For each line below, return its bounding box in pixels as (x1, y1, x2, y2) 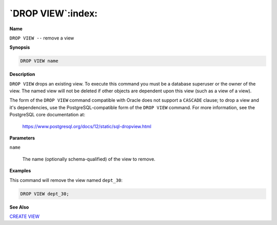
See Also (9, 204, 29, 210)
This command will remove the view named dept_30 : (9, 177, 123, 183)
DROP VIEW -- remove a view (9, 35, 74, 41)
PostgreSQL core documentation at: (9, 112, 86, 118)
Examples (9, 168, 31, 174)
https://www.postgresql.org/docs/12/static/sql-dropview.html (22, 123, 151, 129)
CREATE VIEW (9, 213, 40, 219)
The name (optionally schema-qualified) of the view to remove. (22, 156, 156, 162)
